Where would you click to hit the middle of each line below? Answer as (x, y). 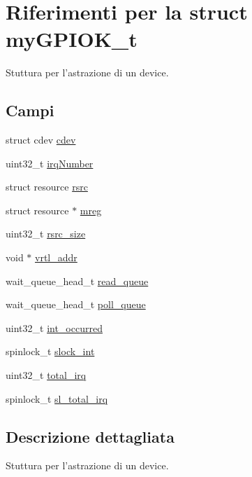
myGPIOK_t (72, 39)
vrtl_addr (56, 257)
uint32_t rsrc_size (46, 234)
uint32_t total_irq (46, 375)
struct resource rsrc (47, 187)
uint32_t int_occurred (54, 327)
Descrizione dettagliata (90, 436)
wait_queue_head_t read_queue (77, 281)
